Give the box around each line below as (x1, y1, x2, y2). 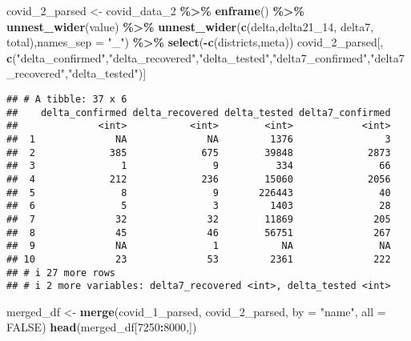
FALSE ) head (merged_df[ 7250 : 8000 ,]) (6, 319, 197, 335)
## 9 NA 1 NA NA (6, 240, 391, 252)
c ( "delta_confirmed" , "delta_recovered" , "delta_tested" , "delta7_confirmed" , (6, 49, 371, 66)
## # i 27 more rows (6, 267, 116, 279)
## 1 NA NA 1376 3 (6, 133, 391, 145)
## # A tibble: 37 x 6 (6, 93, 127, 105)
